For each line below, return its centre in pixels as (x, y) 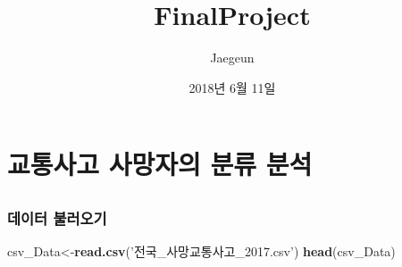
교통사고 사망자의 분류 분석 (160, 164)
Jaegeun (232, 58)
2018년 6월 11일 (232, 87)
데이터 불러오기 (57, 217)
